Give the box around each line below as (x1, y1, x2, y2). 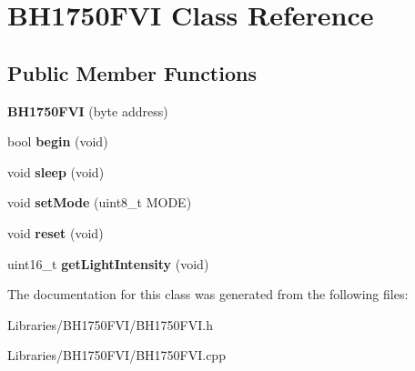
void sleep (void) (7, 162, 105, 181)
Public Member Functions (7, 58, 257, 86)
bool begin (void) (7, 132, 108, 151)
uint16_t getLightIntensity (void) (7, 254, 209, 273)
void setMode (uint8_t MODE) (7, 193, 192, 212)
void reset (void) (7, 223, 104, 242)
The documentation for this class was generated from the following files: (7, 285, 409, 304)
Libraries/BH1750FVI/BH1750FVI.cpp (7, 346, 226, 365)
